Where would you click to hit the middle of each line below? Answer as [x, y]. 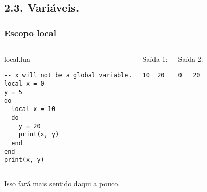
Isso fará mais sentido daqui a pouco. [62, 183]
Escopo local [30, 32]
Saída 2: [191, 59]
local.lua [17, 59]
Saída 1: [155, 59]
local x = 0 [24, 84]
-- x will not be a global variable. [68, 75]
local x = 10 [33, 109]
